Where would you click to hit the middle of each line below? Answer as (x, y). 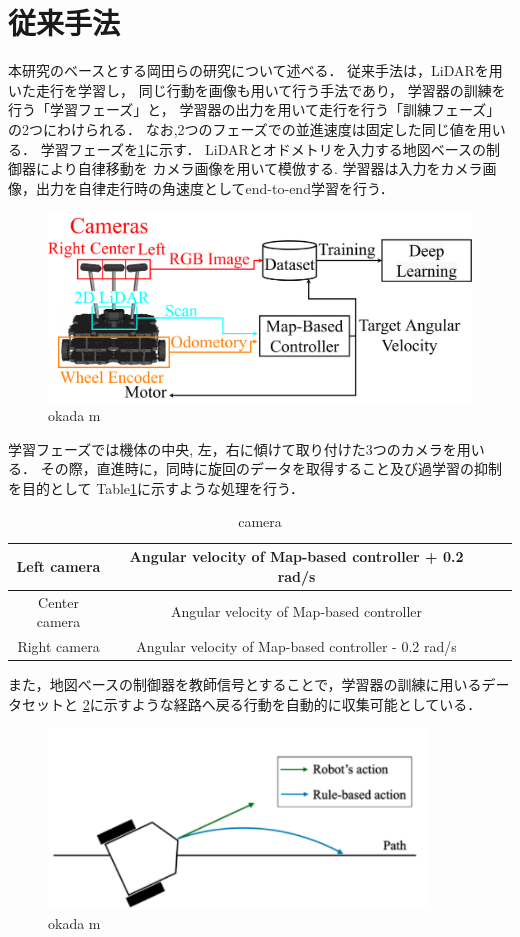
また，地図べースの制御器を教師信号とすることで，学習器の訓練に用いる (245, 684)
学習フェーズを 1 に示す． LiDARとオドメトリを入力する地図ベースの (263, 148)
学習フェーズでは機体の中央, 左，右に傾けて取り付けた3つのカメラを (232, 448)
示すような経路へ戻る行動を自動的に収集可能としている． (292, 703)
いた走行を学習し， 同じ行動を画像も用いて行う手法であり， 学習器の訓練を (257, 89)
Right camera (58, 645)
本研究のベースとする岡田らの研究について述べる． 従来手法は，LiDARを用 (255, 70)
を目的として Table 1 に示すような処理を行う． (156, 487)
